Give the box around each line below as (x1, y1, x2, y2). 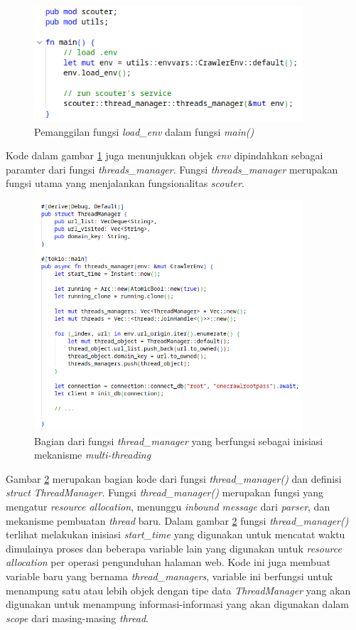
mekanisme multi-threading (34, 447, 151, 462)
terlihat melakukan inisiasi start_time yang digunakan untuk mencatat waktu (6, 527, 345, 542)
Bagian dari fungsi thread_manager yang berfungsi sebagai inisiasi (34, 433, 323, 448)
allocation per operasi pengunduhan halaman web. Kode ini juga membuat (6, 555, 331, 570)
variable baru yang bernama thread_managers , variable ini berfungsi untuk (6, 569, 333, 584)
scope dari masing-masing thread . (6, 610, 149, 625)
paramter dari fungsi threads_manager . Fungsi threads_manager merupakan (6, 161, 338, 176)
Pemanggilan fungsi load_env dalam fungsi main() (34, 124, 254, 139)
